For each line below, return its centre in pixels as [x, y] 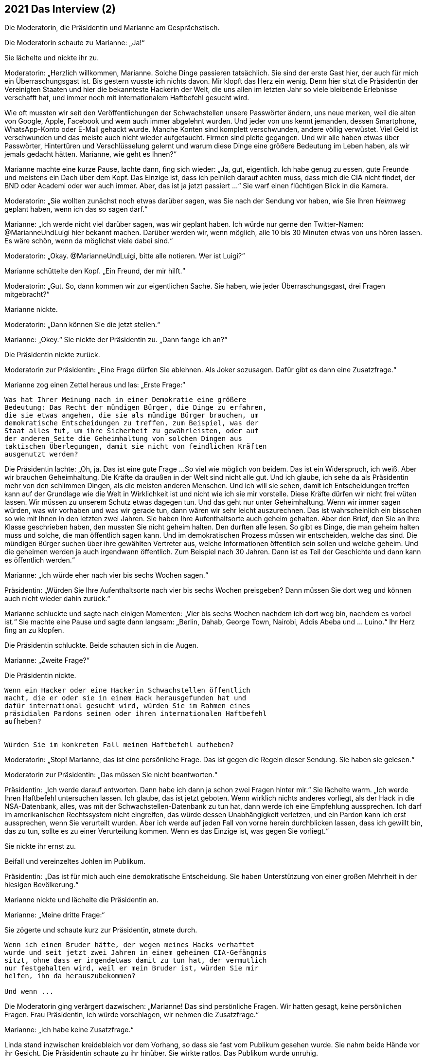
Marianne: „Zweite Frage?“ [47, 660]
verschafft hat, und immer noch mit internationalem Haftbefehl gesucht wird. [127, 98]
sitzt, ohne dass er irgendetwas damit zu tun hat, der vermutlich [136, 960]
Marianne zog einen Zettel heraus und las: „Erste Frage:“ [95, 385]
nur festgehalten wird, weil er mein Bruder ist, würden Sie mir [132, 968]
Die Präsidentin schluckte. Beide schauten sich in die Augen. [101, 645]
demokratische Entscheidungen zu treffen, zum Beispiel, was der [132, 423]
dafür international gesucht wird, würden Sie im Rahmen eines [127, 706]
